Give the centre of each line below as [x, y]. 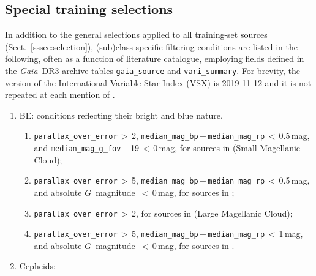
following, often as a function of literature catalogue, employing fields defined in [155, 58]
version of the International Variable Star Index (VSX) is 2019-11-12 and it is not [158, 82]
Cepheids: [37, 266]
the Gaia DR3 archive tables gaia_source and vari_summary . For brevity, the [152, 70]
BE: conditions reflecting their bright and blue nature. [121, 115]
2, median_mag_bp [165, 136]
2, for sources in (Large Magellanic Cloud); [212, 213]
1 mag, [291, 233]
